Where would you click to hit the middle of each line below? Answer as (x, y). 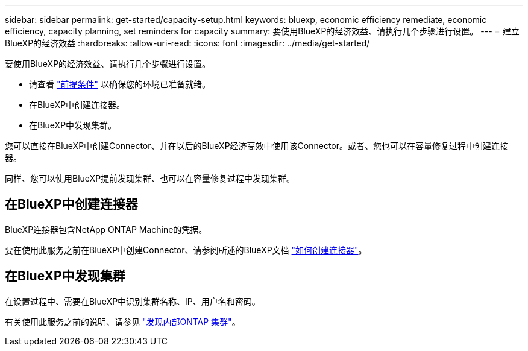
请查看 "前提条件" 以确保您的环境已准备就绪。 (120, 84)
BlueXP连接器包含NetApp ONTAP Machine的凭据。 (106, 229)
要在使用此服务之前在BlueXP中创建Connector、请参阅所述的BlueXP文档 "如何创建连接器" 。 (186, 250)
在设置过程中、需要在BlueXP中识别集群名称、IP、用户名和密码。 (133, 301)
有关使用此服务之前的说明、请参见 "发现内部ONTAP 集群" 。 (123, 321)
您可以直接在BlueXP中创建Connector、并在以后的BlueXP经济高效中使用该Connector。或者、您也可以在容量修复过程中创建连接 (257, 146)
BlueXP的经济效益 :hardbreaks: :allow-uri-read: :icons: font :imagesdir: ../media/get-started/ (187, 43)
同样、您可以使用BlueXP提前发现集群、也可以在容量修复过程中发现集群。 (150, 178)
